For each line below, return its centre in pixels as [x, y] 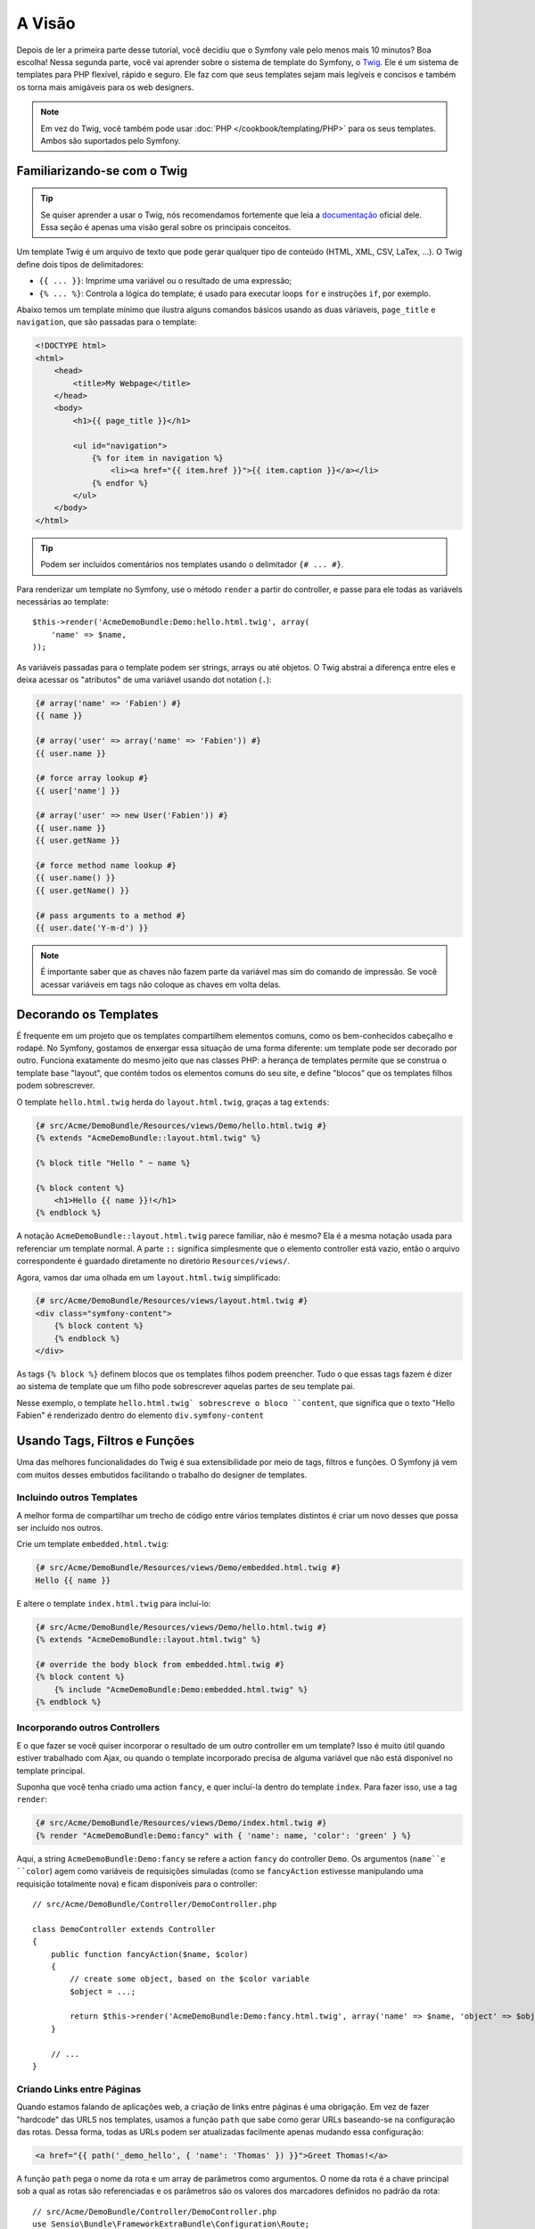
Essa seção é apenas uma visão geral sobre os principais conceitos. [166, 227]
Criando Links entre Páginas [79, 2089]
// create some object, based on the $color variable [190, 1979]
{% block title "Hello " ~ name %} [113, 1163]
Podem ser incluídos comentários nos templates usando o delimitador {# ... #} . [192, 564]
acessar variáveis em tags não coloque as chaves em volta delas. [160, 984]
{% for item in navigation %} [157, 458]
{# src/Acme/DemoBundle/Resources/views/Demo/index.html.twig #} [181, 1823]
